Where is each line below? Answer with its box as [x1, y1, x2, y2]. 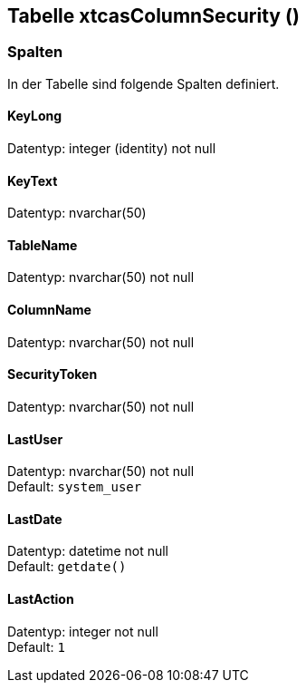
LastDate [7, 510, 62, 527]
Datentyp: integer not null [7, 623, 158, 639]
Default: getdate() [7, 559, 127, 575]
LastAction [7, 590, 74, 607]
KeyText [7, 172, 58, 189]
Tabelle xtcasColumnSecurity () [7, 5, 300, 27]
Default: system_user [7, 479, 142, 495]
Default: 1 [7, 638, 65, 655]
